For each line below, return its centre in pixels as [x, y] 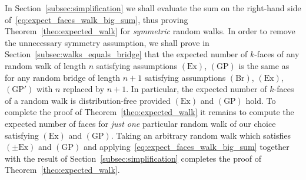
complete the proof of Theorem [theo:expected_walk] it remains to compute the [149, 112]
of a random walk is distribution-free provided [88, 100]
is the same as [264, 65]
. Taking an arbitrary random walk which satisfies [201, 135]
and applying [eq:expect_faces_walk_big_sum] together [186, 147]
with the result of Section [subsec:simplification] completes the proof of [133, 158]
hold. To [261, 100]
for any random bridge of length [63, 77]
